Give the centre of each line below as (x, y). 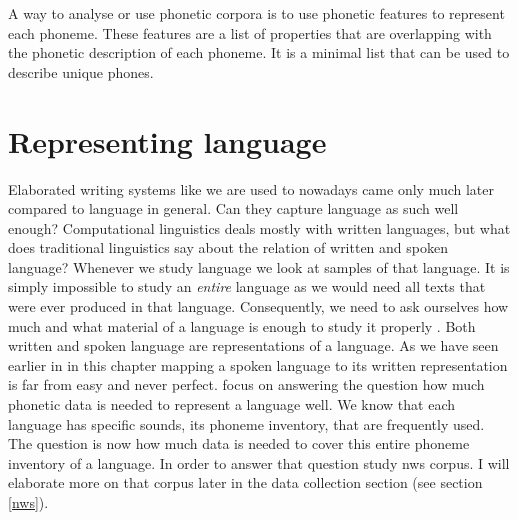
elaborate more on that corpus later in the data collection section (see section (245, 482)
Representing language (167, 140)
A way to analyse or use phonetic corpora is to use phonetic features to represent (256, 13)
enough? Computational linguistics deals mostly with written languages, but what (259, 227)
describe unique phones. (81, 71)
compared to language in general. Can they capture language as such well (233, 208)
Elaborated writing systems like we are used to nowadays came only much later (251, 188)
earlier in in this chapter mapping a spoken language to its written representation (258, 364)
